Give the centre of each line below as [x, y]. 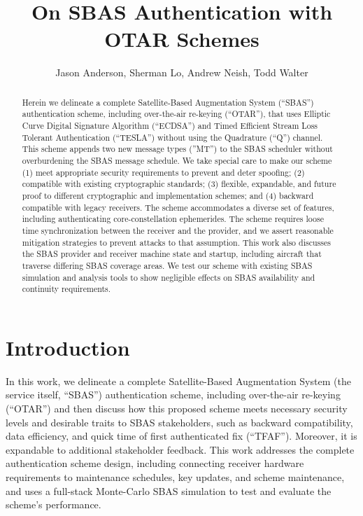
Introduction [68, 347]
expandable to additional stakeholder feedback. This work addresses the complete [180, 449]
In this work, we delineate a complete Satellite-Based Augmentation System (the [178, 381]
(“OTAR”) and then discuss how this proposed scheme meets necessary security [177, 408]
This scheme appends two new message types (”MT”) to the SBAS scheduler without [177, 149]
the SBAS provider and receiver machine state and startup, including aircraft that [172, 254]
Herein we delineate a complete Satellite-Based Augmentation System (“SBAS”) [168, 102]
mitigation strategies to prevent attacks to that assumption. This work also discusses [176, 242]
